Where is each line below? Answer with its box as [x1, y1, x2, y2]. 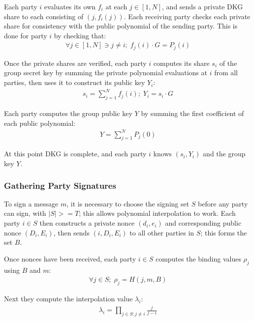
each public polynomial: [4, 117, 76, 128]
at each [105, 1, 127, 11]
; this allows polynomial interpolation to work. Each [79, 208, 236, 218]
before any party [198, 198, 248, 208]
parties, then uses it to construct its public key [4, 77, 145, 88]
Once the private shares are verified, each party [4, 58, 147, 68]
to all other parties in [129, 227, 194, 237]
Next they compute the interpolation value [4, 293, 133, 304]
